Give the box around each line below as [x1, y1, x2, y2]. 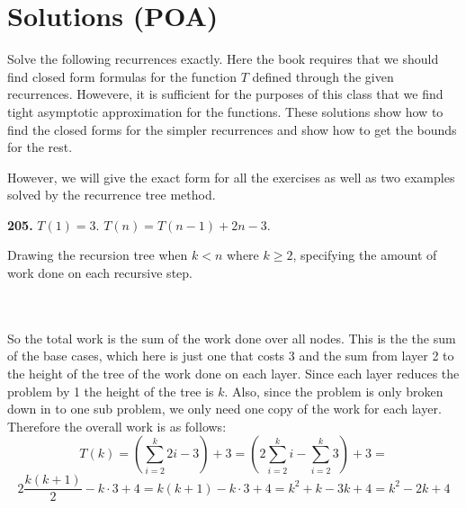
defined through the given [252, 67, 394, 85]
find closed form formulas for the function [7, 67, 237, 85]
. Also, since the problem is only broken [224, 381, 444, 400]
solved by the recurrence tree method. [7, 185, 216, 204]
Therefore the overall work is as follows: [7, 416, 227, 435]
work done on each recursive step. [7, 263, 193, 282]
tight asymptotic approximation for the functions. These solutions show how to [7, 102, 444, 120]
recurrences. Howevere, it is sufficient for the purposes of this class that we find [7, 85, 444, 103]
